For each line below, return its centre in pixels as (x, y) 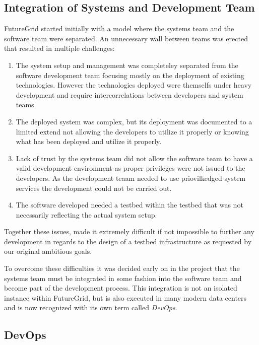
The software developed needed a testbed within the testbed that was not (129, 205)
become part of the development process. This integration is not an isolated (121, 288)
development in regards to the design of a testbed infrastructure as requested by (128, 241)
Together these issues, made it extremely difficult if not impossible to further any (129, 231)
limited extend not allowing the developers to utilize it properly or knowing (132, 131)
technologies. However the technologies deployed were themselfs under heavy (134, 85)
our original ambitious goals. (48, 251)
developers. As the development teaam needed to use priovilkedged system (131, 178)
